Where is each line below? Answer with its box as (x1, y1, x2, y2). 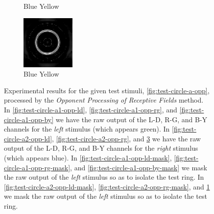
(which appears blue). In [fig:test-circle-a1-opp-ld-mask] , (4, 152, 172, 162)
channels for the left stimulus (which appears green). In (4, 124, 170, 134)
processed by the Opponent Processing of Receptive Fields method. (4, 95, 204, 105)
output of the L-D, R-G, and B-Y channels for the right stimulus (4, 143, 198, 153)
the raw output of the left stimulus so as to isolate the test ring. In (4, 172, 204, 182)
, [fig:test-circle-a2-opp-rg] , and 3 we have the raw (52, 133, 201, 143)
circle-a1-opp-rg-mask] (4, 162, 71, 172)
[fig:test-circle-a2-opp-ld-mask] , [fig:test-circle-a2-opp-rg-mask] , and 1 (4, 181, 210, 191)
